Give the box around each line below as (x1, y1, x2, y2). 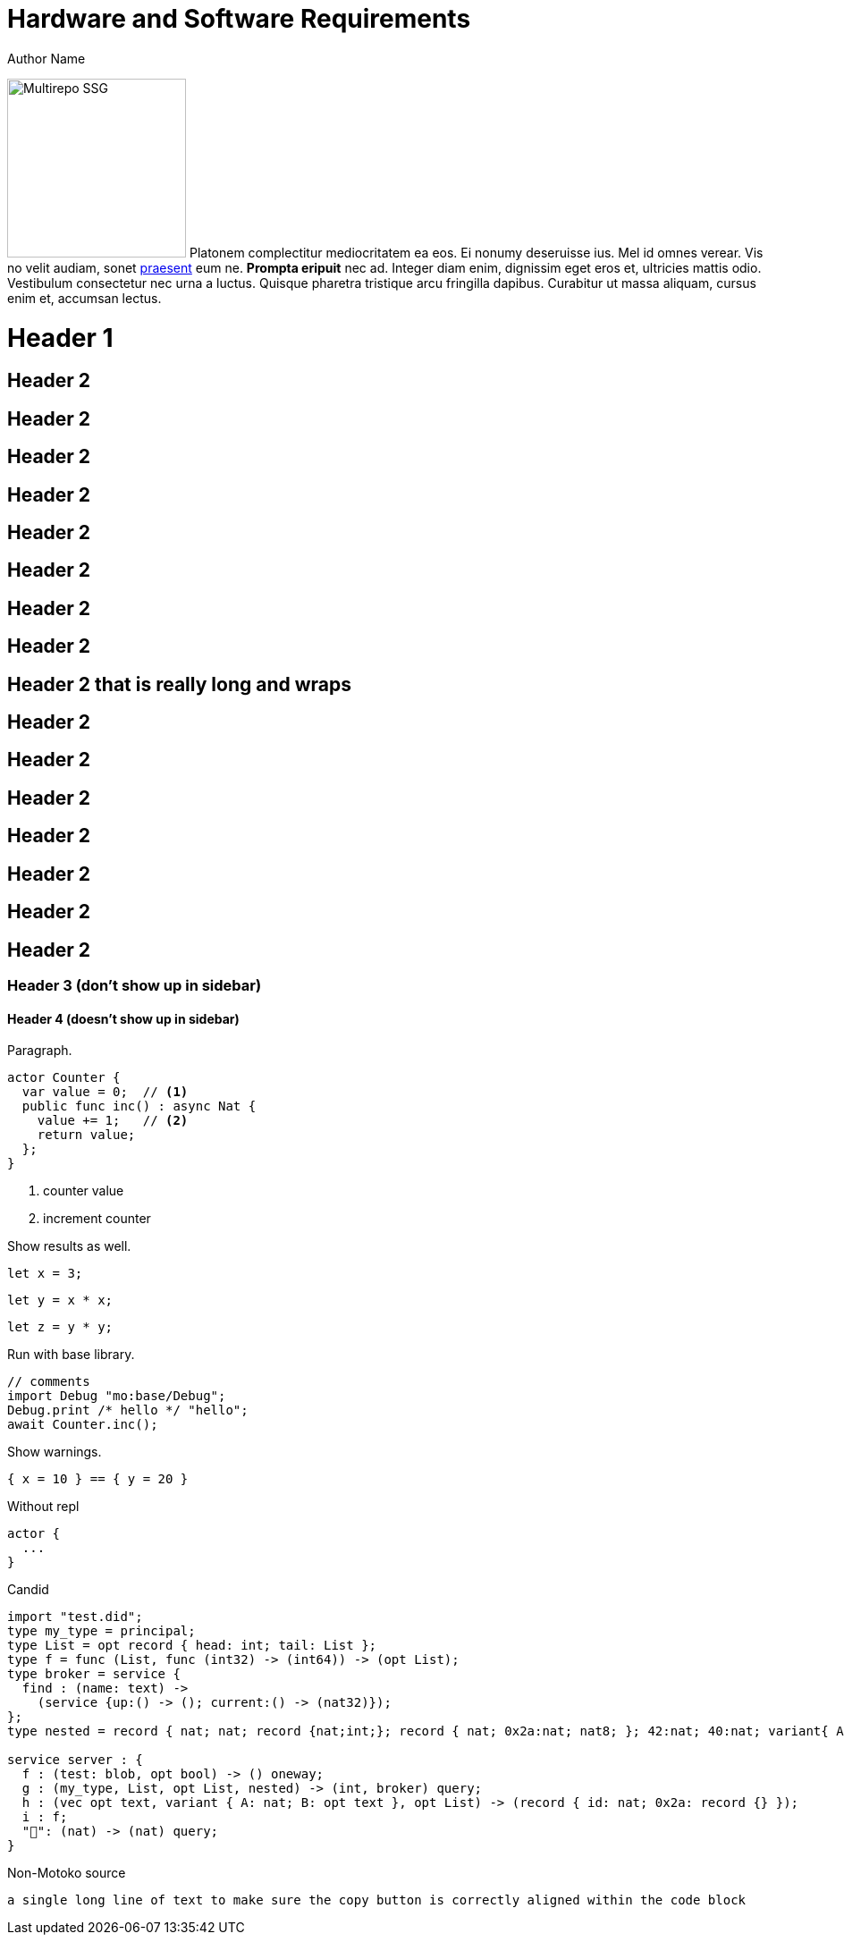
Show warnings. (7, 1444, 102, 1460)
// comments (7, 1374, 90, 1389)
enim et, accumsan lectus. (7, 290, 162, 306)
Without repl (7, 1499, 80, 1515)
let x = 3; (7, 1266, 83, 1281)
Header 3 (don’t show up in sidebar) (7, 976, 262, 994)
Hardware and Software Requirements (7, 4, 471, 34)
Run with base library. (7, 1347, 135, 1363)
